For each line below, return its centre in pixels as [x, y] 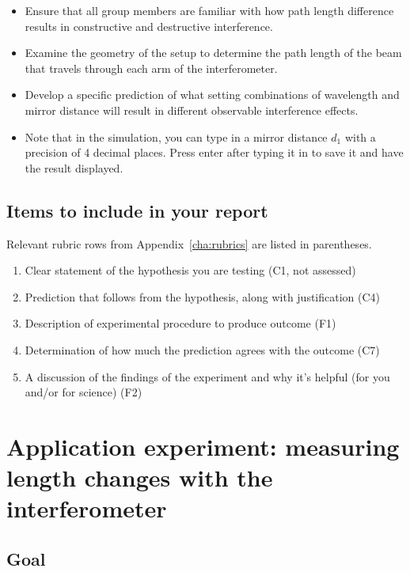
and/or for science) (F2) [84, 392]
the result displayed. [74, 167]
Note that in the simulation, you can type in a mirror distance [176, 136]
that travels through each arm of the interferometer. [151, 68]
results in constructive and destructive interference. [149, 26]
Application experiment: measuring [203, 446]
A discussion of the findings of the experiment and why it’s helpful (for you [207, 376]
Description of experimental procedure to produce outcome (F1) [180, 323]
